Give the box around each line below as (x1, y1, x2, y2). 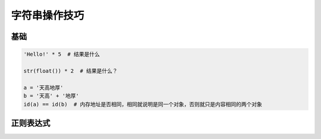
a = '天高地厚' (23, 84, 64, 91)
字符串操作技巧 (11, 9, 84, 22)
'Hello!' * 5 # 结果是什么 (23, 51, 100, 58)
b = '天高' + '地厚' (23, 93, 80, 99)
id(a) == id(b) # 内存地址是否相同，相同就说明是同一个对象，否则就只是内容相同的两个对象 (23, 101, 263, 108)
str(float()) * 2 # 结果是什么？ (23, 67, 118, 74)
